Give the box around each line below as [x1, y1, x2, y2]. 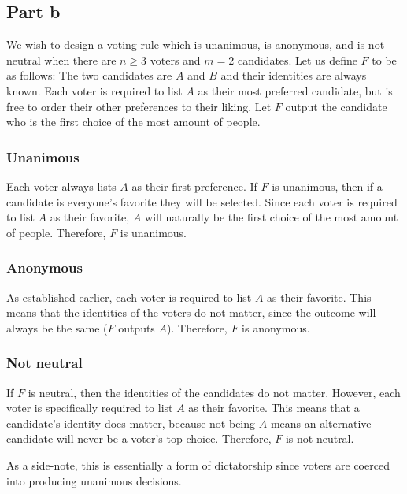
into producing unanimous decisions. [6, 472, 182, 488]
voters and [150, 51, 201, 68]
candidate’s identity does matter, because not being [6, 414, 256, 431]
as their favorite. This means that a [188, 399, 360, 416]
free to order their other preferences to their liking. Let [6, 98, 272, 114]
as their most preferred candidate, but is [198, 82, 393, 98]
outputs [118, 319, 155, 336]
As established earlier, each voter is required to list [6, 288, 252, 305]
